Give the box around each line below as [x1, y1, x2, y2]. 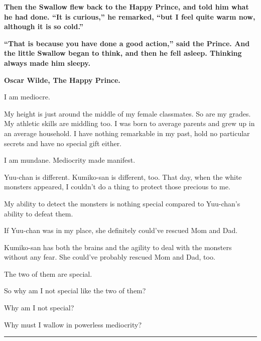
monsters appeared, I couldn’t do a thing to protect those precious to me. [4, 181, 230, 192]
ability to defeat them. [4, 208, 73, 218]
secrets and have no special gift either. [4, 138, 122, 148]
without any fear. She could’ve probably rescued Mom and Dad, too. [4, 252, 215, 262]
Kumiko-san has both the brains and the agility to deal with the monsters [4, 242, 232, 252]
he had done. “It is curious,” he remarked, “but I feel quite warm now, [4, 11, 255, 22]
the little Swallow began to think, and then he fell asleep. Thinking [4, 48, 242, 58]
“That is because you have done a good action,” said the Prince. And [4, 38, 250, 48]
